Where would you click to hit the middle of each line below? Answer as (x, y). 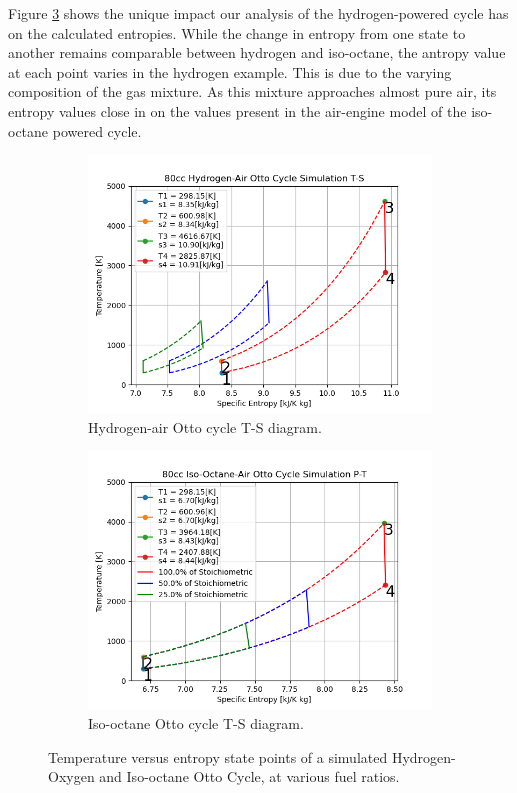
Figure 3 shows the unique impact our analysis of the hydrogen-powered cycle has (258, 13)
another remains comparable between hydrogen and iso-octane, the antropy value (257, 52)
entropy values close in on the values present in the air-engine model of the (237, 110)
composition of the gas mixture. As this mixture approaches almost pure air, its (252, 91)
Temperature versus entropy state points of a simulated (218, 756)
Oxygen (71, 776)
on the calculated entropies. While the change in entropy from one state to (237, 32)
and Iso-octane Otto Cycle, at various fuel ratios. (249, 776)
